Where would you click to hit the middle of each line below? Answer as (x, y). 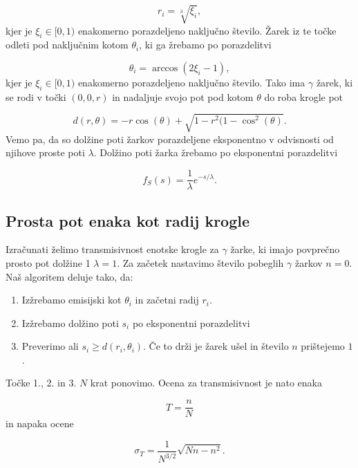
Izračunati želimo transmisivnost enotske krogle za (112, 249)
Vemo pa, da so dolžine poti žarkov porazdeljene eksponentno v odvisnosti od (170, 139)
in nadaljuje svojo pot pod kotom (183, 96)
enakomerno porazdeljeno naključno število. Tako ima (191, 82)
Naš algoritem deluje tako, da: (69, 276)
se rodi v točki (36, 96)
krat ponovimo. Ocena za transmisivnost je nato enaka (206, 383)
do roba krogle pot (304, 96)
